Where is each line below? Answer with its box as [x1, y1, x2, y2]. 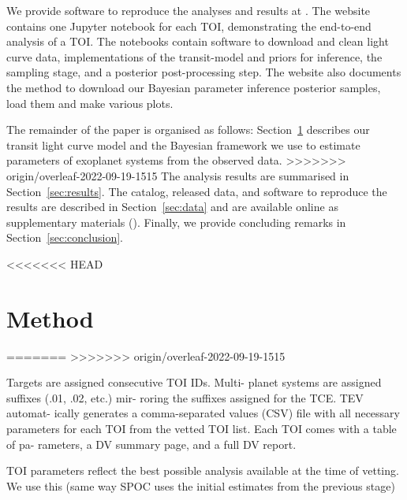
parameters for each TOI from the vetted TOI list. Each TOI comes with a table [6, 420, 397, 436]
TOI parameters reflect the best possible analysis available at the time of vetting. [6, 462, 399, 479]
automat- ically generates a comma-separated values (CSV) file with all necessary [6, 405, 400, 421]
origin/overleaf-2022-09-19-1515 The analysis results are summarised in [6, 167, 349, 183]
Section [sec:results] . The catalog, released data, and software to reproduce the [6, 183, 387, 199]
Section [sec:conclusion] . [6, 229, 123, 246]
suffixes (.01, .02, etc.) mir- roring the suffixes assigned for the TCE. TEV [6, 389, 364, 406]
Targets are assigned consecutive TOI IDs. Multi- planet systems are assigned [6, 374, 382, 391]
